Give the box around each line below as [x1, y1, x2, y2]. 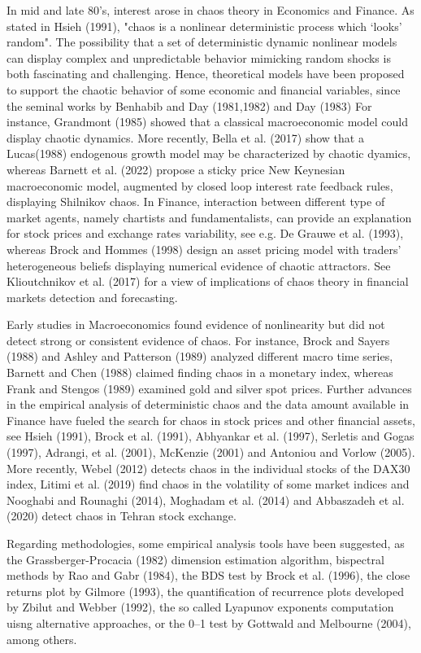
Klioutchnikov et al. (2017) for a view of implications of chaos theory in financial [7, 273, 409, 290]
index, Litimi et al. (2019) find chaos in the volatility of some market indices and [7, 476, 410, 493]
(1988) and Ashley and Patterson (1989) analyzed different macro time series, [7, 348, 393, 365]
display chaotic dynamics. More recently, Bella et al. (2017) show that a [7, 129, 364, 146]
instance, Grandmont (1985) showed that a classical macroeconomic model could [7, 113, 408, 130]
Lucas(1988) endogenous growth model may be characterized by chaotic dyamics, [7, 145, 411, 162]
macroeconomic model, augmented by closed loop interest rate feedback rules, [7, 177, 393, 194]
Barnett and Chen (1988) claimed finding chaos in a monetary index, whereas [7, 364, 393, 381]
